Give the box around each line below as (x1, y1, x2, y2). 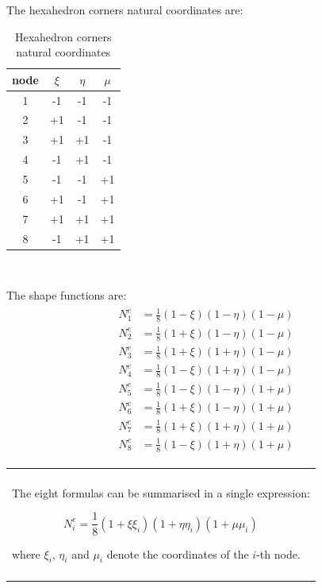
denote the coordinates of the (106, 545, 249, 562)
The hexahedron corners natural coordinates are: (6, 2, 243, 17)
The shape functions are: (6, 287, 127, 304)
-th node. (256, 545, 301, 562)
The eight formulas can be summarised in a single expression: (12, 484, 310, 501)
